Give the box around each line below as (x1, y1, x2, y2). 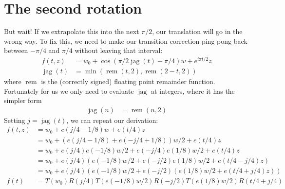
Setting (4, 115, 25, 125)
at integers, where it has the (151, 86, 235, 96)
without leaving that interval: (75, 45, 163, 55)
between (4, 45, 28, 55)
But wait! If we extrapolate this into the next (4, 26, 139, 36)
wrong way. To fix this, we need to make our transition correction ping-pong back (4, 35, 247, 46)
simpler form (4, 95, 42, 105)
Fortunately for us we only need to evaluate (4, 86, 134, 96)
